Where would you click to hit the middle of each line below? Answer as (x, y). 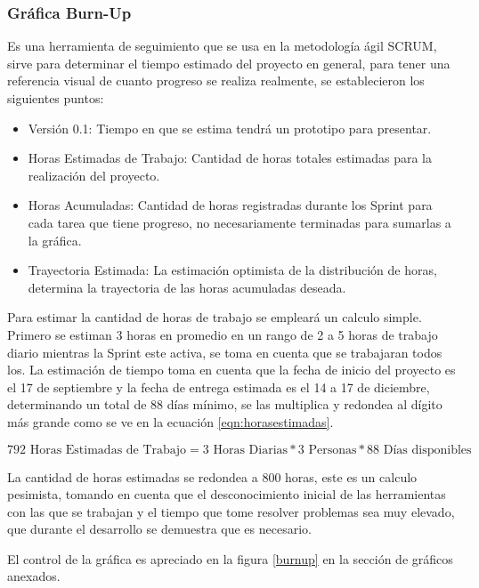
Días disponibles (427, 450)
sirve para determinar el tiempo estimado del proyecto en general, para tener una (229, 63)
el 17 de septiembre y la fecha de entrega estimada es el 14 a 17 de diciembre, (219, 387)
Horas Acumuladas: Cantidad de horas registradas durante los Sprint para (230, 205)
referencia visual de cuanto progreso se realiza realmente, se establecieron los (216, 81)
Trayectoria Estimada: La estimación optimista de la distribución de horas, (232, 270)
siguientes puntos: (56, 98)
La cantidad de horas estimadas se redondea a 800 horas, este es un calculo (212, 476)
